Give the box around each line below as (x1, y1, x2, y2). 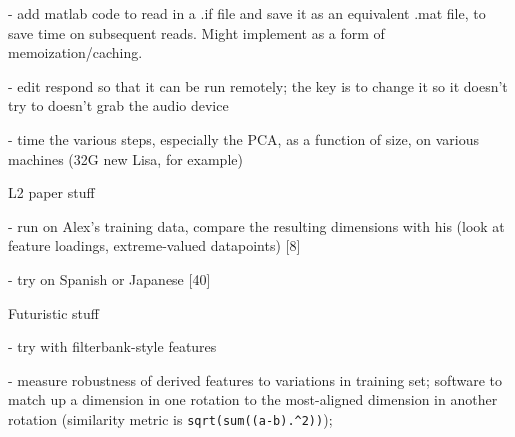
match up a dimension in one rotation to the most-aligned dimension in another (8, 389, 498, 410)
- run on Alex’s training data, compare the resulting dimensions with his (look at (8, 215, 505, 236)
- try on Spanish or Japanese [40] (8, 268, 211, 289)
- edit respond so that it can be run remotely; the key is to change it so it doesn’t (8, 75, 508, 96)
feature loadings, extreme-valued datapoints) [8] (8, 235, 301, 256)
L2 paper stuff (8, 182, 95, 203)
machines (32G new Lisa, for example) (8, 148, 243, 169)
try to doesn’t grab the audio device (8, 95, 229, 116)
